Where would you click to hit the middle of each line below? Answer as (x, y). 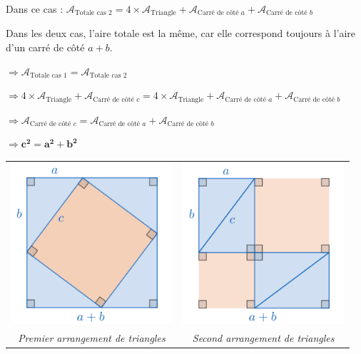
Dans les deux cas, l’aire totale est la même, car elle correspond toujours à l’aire (181, 33)
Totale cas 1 (49, 76)
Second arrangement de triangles (263, 338)
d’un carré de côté (45, 47)
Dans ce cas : (35, 9)
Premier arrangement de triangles (92, 338)
